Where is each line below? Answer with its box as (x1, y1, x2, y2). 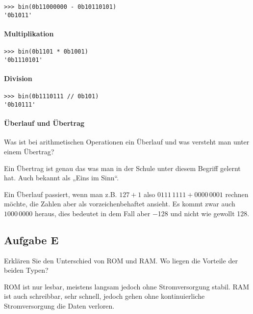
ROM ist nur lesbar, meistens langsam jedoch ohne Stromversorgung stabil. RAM (4, 281, 250, 291)
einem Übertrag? (4, 146, 54, 156)
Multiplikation (4, 28, 54, 38)
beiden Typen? (4, 265, 49, 275)
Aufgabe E (4, 232, 59, 247)
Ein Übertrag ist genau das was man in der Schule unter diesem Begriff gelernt (4, 163, 241, 173)
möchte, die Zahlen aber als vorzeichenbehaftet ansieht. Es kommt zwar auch (4, 199, 235, 209)
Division (4, 73, 32, 84)
